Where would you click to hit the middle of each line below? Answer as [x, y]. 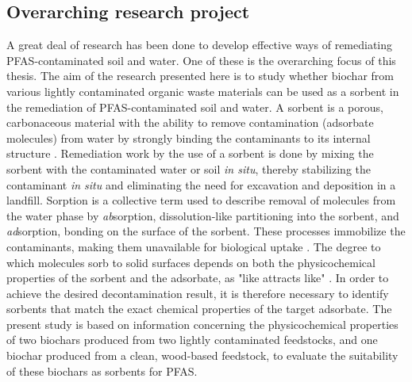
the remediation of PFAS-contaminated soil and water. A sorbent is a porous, [195, 107]
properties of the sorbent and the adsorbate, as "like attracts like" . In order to [198, 278]
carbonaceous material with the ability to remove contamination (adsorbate [190, 122]
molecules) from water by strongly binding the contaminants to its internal [189, 138]
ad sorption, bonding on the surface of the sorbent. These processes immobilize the [206, 231]
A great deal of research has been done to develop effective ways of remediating [200, 45]
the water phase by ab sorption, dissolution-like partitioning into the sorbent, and [203, 215]
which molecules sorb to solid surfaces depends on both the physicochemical [191, 262]
